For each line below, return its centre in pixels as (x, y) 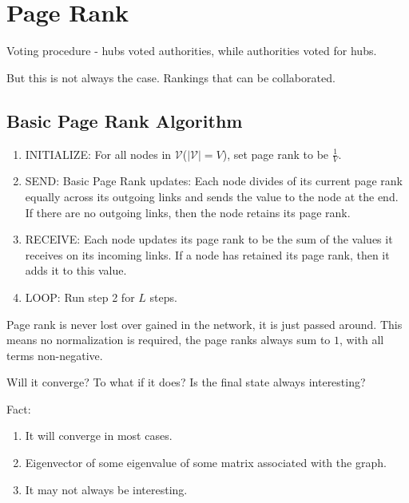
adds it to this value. (76, 270)
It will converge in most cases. (99, 436)
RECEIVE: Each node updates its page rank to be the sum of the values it (209, 239)
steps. (163, 297)
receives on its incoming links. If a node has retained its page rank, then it (207, 254)
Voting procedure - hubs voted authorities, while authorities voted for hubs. (192, 51)
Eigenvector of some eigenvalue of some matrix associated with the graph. (206, 463)
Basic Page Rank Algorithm (125, 120)
